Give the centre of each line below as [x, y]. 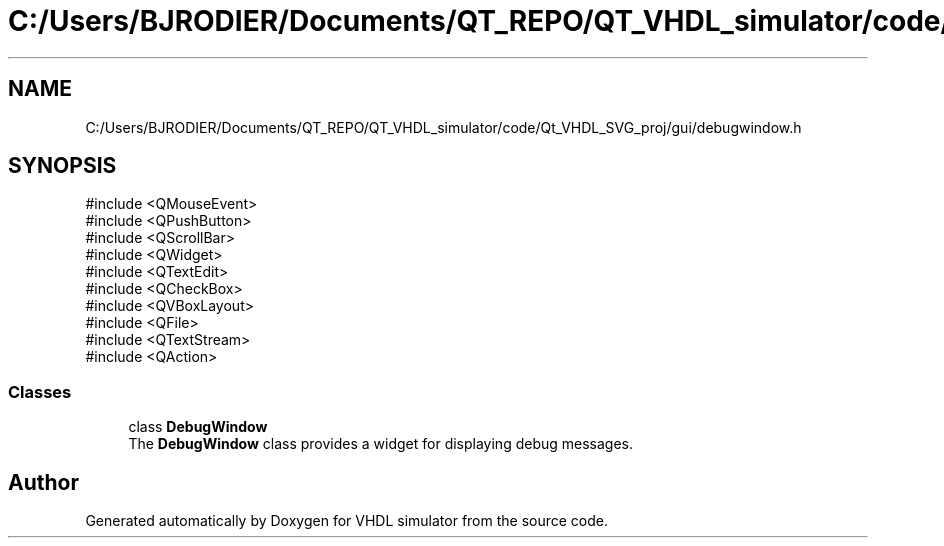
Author [43, 482]
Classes [40, 391]
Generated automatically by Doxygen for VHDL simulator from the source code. [347, 521]
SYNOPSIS [62, 166]
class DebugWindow [198, 427]
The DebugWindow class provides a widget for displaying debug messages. [380, 444]
